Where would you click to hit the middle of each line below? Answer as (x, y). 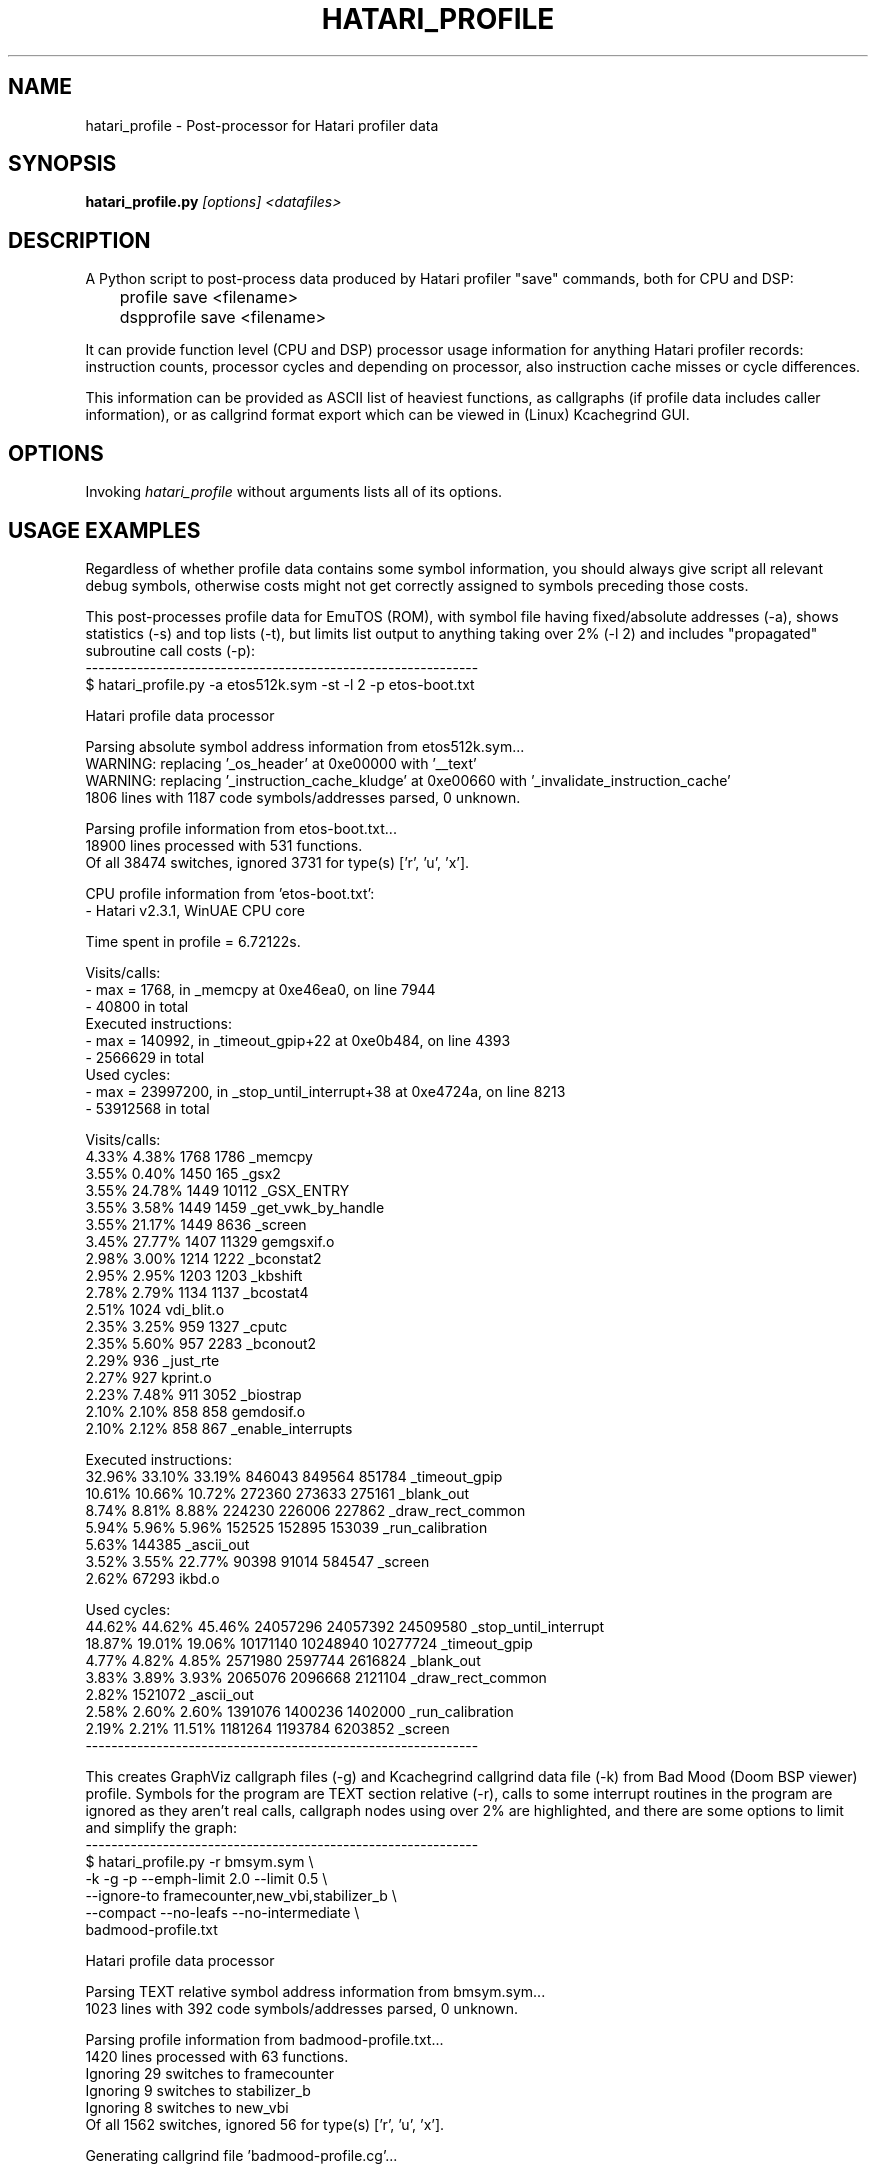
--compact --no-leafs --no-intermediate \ (222, 1912)
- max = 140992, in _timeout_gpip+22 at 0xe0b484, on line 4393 (298, 1040)
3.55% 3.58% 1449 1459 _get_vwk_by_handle (235, 1207)
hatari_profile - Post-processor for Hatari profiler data (262, 125)
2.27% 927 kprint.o (148, 1377)
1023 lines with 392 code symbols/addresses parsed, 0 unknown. (301, 2008)
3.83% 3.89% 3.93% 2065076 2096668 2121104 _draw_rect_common (316, 1677)
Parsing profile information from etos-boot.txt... (241, 828)
